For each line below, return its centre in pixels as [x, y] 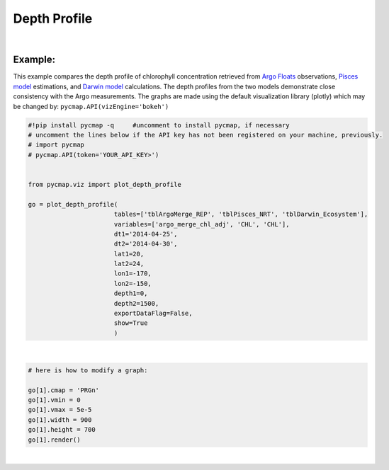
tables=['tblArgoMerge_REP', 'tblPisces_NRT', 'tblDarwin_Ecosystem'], [241, 214]
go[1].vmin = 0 [54, 400]
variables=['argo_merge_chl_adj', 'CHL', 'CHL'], [202, 224]
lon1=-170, [133, 274]
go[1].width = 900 [60, 420]
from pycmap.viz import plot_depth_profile [105, 184]
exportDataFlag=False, [153, 314]
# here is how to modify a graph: [88, 370]
